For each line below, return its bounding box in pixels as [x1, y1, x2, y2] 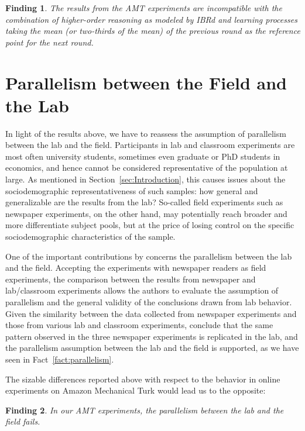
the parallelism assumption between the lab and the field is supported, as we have [5, 342, 299, 354]
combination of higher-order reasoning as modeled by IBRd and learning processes [5, 13, 297, 25]
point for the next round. [5, 36, 94, 48]
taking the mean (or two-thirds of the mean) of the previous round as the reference [5, 25, 300, 37]
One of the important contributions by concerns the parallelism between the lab [5, 250, 292, 262]
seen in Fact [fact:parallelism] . [5, 353, 114, 365]
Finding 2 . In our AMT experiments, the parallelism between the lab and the [5, 404, 284, 416]
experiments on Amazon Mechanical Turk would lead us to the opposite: [5, 384, 266, 396]
